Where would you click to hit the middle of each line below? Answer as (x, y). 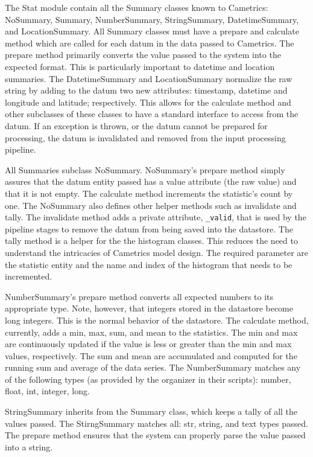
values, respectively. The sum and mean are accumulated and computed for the (151, 355)
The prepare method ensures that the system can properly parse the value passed (155, 435)
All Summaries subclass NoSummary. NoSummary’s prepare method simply (145, 169)
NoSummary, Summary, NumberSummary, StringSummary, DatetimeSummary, (152, 19)
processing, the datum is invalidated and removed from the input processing (145, 137)
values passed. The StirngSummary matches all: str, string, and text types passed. (156, 423)
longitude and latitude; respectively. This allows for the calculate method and (148, 102)
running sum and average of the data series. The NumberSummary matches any (153, 367)
